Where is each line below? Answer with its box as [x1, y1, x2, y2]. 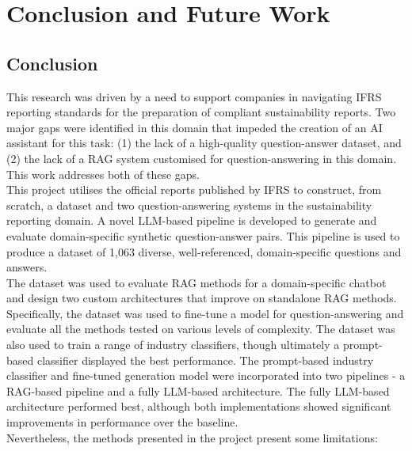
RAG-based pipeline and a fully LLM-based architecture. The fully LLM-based [6, 382, 390, 399]
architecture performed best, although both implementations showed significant [6, 398, 391, 415]
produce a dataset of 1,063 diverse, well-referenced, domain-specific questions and [6, 243, 402, 260]
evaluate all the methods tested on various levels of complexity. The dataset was [6, 320, 395, 337]
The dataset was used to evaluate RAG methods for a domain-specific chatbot [6, 274, 387, 290]
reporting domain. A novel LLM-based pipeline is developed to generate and [6, 212, 377, 229]
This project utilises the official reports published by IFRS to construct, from [6, 181, 382, 198]
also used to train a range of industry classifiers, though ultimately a [6, 336, 340, 353]
